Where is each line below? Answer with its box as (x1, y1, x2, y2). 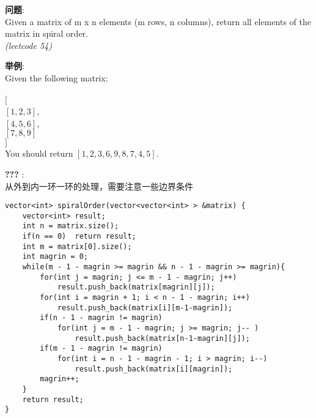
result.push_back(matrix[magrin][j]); (57, 283, 215, 292)
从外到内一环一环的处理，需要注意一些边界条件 (5, 179, 193, 192)
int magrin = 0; (22, 252, 89, 261)
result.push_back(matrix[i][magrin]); (75, 364, 233, 373)
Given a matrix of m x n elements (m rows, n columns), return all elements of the (5, 15, 312, 28)
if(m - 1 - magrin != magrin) (40, 344, 163, 353)
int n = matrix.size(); (22, 222, 119, 231)
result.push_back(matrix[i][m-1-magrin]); (57, 303, 233, 312)
